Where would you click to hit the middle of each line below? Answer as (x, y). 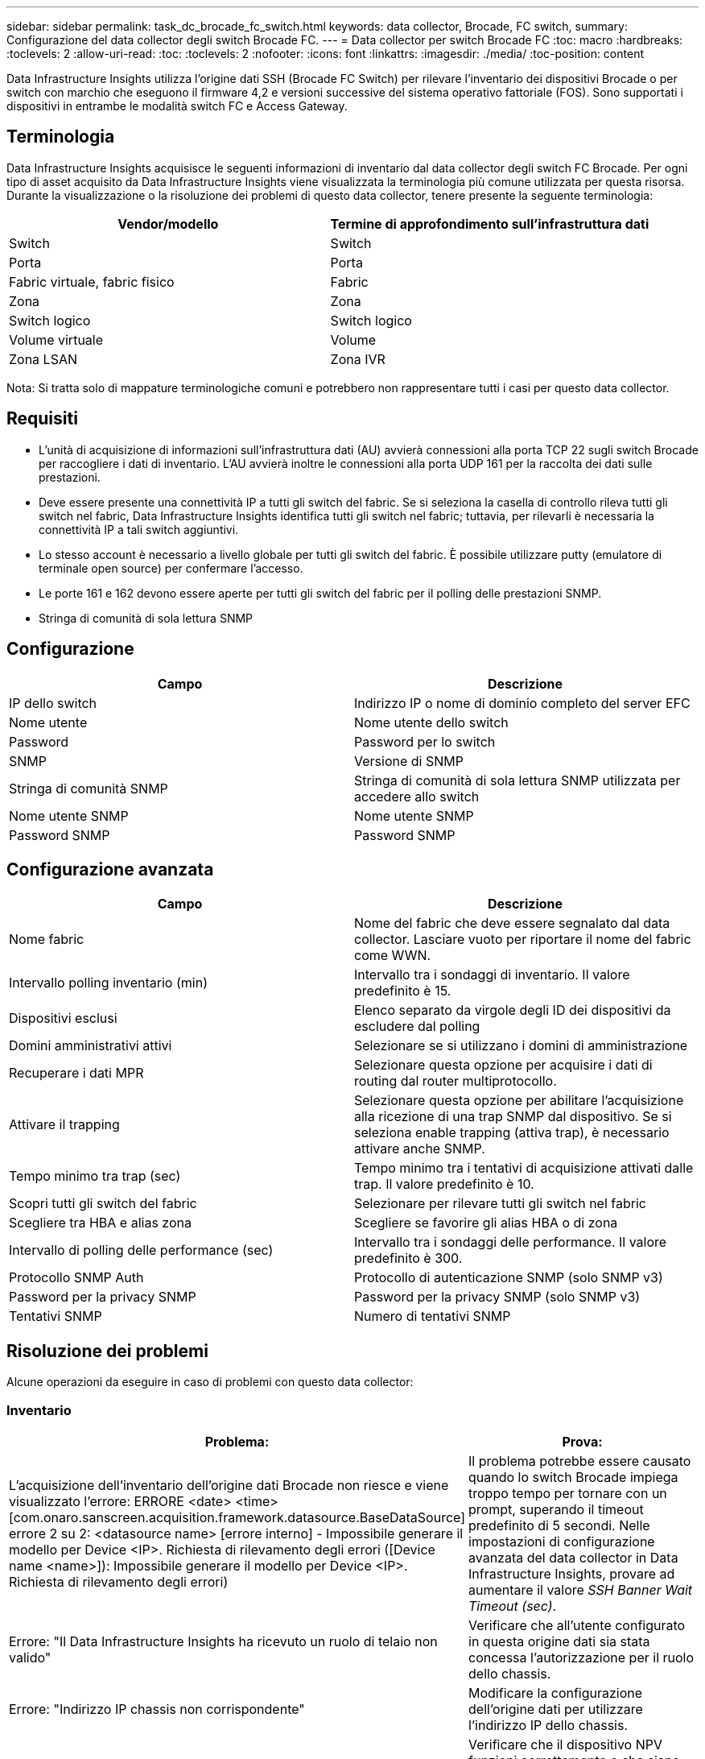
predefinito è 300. (408, 1258)
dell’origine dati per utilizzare (556, 1709)
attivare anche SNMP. (420, 1149)
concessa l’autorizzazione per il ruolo (581, 1657)
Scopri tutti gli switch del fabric (103, 1204)
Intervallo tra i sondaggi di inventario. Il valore (492, 975)
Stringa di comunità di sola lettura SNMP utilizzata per (517, 780)
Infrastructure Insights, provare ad (572, 1573)
